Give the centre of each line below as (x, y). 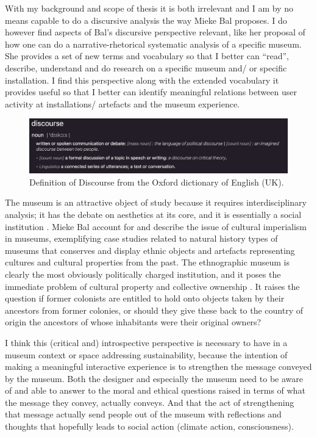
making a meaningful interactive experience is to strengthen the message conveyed (158, 367)
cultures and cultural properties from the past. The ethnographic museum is (147, 262)
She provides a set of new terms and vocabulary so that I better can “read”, (147, 56)
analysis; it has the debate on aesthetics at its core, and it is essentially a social (153, 214)
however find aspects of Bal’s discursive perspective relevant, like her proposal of (155, 32)
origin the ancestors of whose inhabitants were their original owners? (133, 322)
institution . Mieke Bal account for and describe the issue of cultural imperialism (156, 226)
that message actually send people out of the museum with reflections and (143, 414)
